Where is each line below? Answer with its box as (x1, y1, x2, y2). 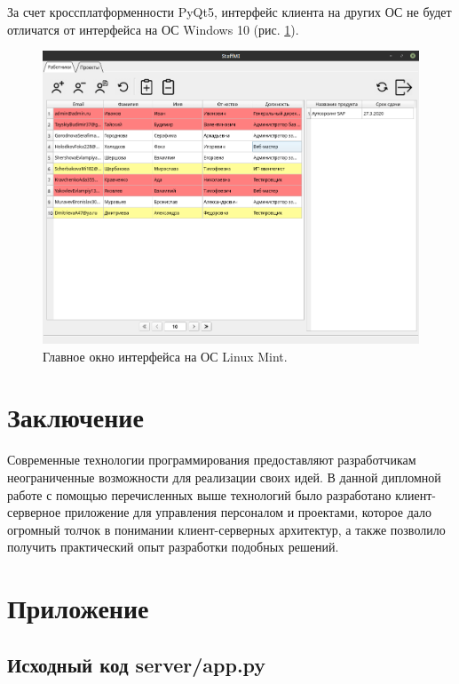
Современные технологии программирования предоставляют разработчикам (7, 450, 416, 469)
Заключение (7, 399, 144, 435)
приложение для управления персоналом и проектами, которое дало (64, 503, 432, 521)
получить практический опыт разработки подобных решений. (7, 537, 339, 556)
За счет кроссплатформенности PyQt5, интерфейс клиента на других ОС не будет (7, 3, 452, 20)
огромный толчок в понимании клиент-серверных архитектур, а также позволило (7, 520, 446, 538)
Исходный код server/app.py (7, 650, 266, 678)
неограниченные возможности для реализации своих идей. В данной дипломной (7, 468, 441, 486)
